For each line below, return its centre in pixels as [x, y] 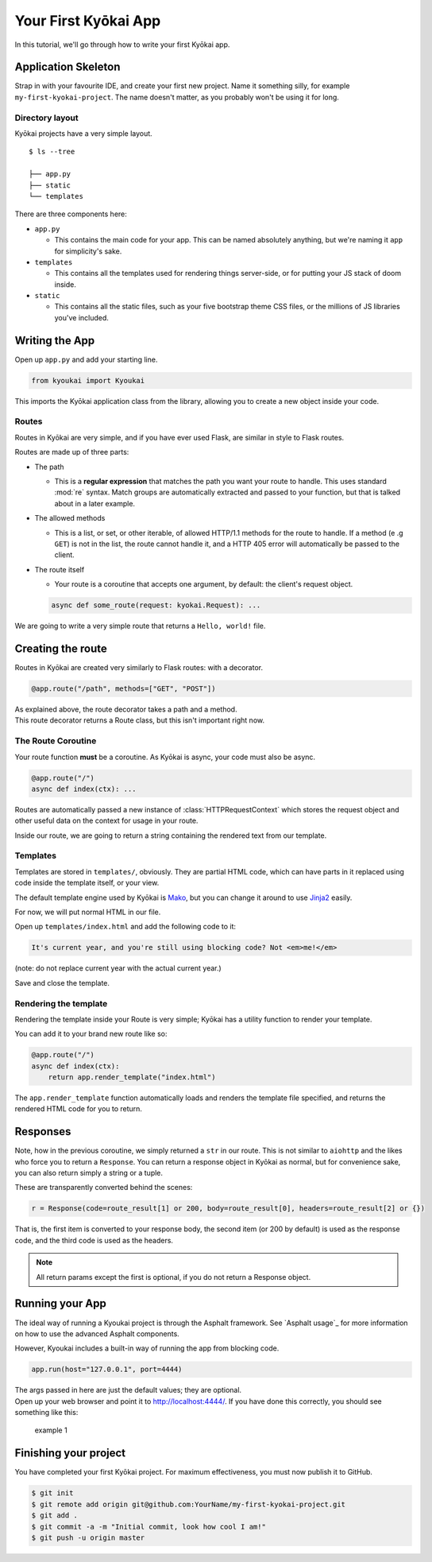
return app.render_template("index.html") [132, 1078]
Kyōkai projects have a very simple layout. [83, 133]
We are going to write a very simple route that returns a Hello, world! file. [140, 626]
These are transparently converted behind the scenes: [104, 1188]
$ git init [52, 1493]
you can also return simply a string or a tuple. [89, 1173]
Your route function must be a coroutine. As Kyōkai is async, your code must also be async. [165, 757]
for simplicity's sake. [88, 251]
